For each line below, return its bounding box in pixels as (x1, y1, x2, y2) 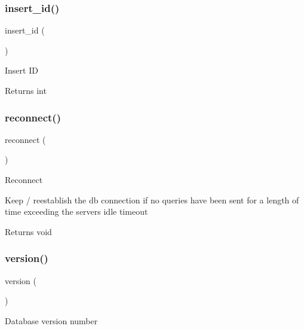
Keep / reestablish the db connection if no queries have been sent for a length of (5, 193, 299, 206)
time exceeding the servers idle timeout (5, 205, 148, 218)
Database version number (5, 314, 98, 327)
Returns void (5, 225, 52, 237)
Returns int (5, 84, 47, 96)
